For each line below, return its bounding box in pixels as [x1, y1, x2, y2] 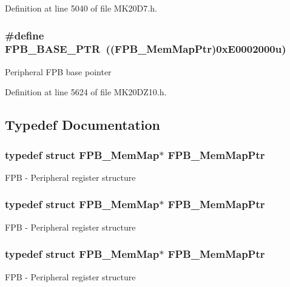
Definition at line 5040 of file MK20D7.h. [5, 2, 157, 14]
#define [5, 27, 44, 42]
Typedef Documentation [5, 115, 160, 134]
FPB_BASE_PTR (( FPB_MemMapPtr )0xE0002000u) [5, 41, 286, 56]
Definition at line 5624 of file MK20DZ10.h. [5, 86, 167, 98]
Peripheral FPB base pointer [5, 65, 112, 78]
